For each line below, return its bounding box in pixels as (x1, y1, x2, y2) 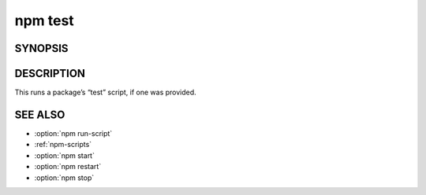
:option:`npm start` (34, 150, 95, 160)
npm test (14, 12, 74, 29)
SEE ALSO (14, 108, 65, 121)
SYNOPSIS (14, 42, 69, 55)
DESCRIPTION (14, 67, 86, 80)
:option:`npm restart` (34, 162, 102, 171)
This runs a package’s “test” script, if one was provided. (14, 87, 196, 97)
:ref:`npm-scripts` (34, 140, 92, 149)
